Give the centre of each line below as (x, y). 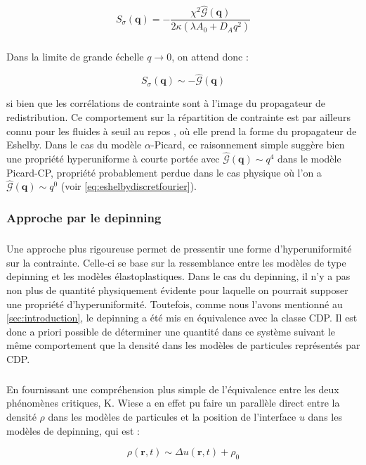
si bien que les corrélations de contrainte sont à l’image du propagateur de (166, 103)
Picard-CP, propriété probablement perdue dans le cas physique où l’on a (164, 172)
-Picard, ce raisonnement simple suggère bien (248, 145)
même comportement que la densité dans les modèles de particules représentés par (183, 345)
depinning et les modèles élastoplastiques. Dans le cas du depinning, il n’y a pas (178, 276)
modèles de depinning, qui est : (73, 430)
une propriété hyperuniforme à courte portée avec (113, 158)
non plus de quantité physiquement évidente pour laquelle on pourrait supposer (177, 289)
